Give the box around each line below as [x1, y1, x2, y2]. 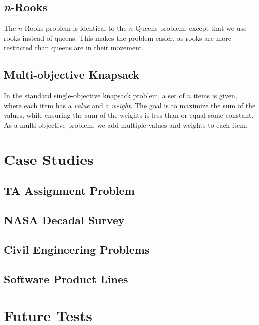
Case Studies [4, 149, 94, 169]
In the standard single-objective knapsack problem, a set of [4, 90, 185, 101]
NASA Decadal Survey [4, 212, 125, 228]
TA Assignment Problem [4, 183, 135, 198]
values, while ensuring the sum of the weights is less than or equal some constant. [4, 110, 254, 120]
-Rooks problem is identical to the [22, 23, 127, 33]
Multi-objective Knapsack [4, 67, 140, 82]
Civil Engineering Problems [4, 241, 150, 257]
